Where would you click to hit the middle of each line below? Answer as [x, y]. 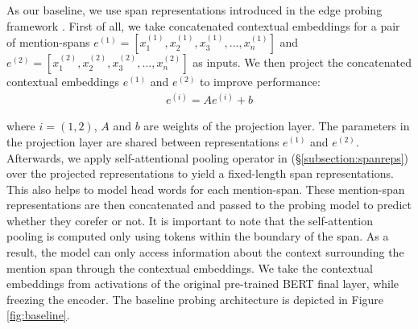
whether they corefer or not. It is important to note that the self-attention [190, 220]
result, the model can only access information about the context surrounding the [205, 252]
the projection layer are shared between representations [143, 141]
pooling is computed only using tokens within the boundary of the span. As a [198, 236]
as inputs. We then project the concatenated [302, 62]
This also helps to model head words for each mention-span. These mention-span [206, 189]
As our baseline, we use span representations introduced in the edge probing [195, 10]
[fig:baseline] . [38, 315]
